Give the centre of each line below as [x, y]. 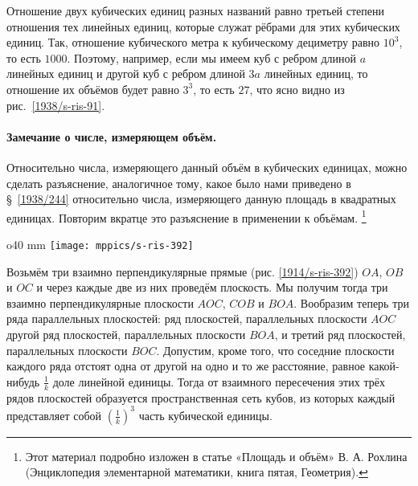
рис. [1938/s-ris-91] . [56, 105]
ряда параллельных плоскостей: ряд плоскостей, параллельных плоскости [187, 319]
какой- [384, 366]
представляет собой [54, 415]
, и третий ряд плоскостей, [340, 335]
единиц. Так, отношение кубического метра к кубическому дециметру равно [193, 42]
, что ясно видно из [297, 89]
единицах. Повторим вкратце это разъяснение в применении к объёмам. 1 [186, 216]
